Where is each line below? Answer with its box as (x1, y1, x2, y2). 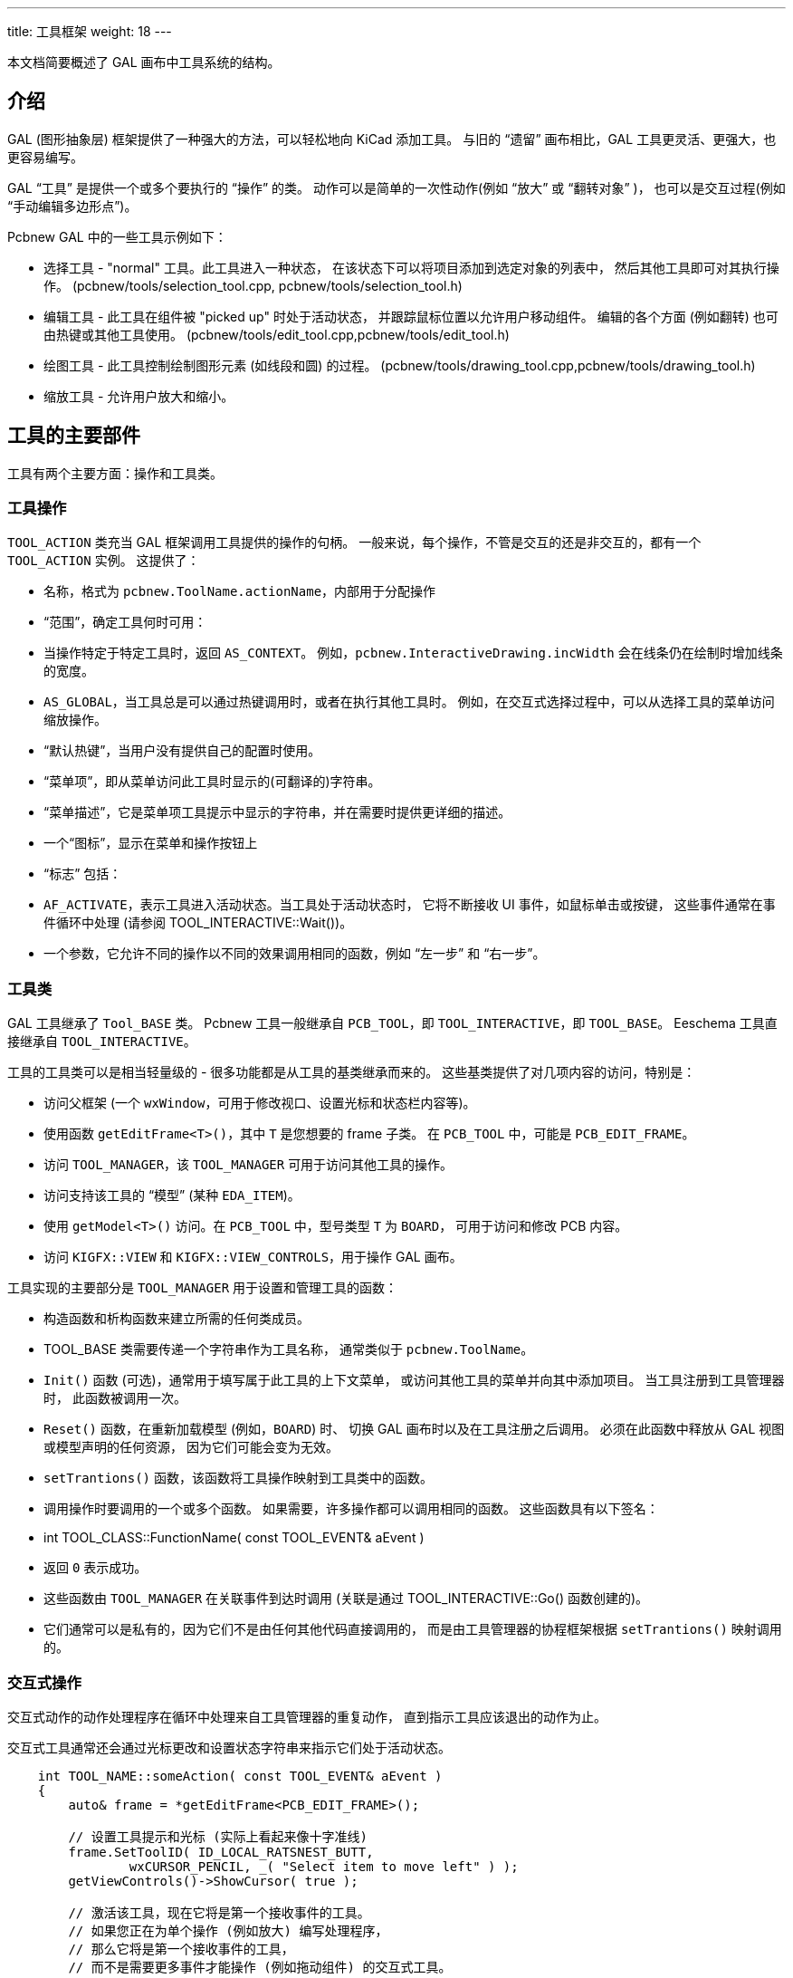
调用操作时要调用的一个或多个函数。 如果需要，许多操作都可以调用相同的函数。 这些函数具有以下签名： (43, 1501, 659, 1517)
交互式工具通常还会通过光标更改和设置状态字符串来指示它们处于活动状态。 (7, 1739, 451, 1755)
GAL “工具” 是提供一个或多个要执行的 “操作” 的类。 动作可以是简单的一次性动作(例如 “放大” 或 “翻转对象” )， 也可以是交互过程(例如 (7, 179, 786, 196)
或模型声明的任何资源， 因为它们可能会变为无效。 (43, 1439, 339, 1455)
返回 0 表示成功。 (43, 1560, 148, 1576)
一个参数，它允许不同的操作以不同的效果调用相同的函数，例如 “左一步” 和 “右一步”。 (43, 946, 546, 962)
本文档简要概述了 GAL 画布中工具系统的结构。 (7, 54, 281, 70)
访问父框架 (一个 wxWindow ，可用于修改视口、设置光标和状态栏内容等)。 (43, 1095, 476, 1111)
